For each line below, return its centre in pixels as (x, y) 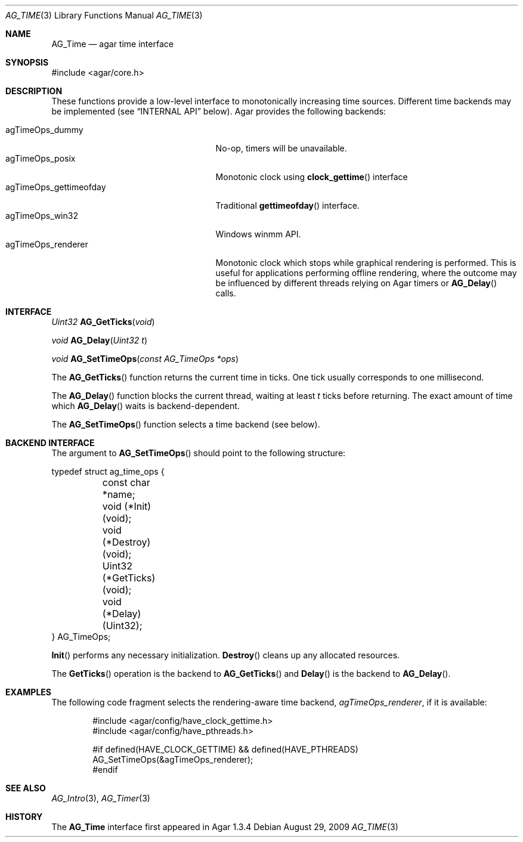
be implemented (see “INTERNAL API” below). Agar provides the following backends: (219, 111)
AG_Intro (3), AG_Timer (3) (101, 798)
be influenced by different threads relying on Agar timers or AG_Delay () (356, 283)
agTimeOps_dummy (44, 130)
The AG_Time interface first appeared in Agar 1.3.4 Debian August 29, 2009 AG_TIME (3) (225, 827)
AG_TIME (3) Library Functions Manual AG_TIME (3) (104, 15)
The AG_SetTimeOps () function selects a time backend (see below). (186, 424)
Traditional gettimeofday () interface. (287, 205)
